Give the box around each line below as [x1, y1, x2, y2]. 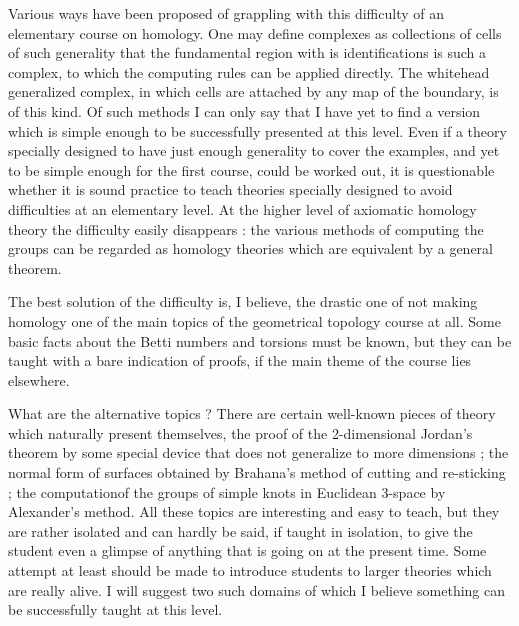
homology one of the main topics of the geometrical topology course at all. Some [8, 310, 501, 331]
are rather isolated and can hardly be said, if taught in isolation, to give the [8, 520, 473, 541]
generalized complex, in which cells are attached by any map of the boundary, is [8, 81, 499, 102]
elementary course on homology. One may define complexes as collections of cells [8, 22, 502, 43]
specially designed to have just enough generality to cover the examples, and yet [8, 140, 500, 161]
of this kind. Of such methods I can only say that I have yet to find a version [8, 100, 481, 121]
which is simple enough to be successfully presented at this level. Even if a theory [8, 120, 507, 141]
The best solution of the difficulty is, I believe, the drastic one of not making [8, 291, 478, 312]
